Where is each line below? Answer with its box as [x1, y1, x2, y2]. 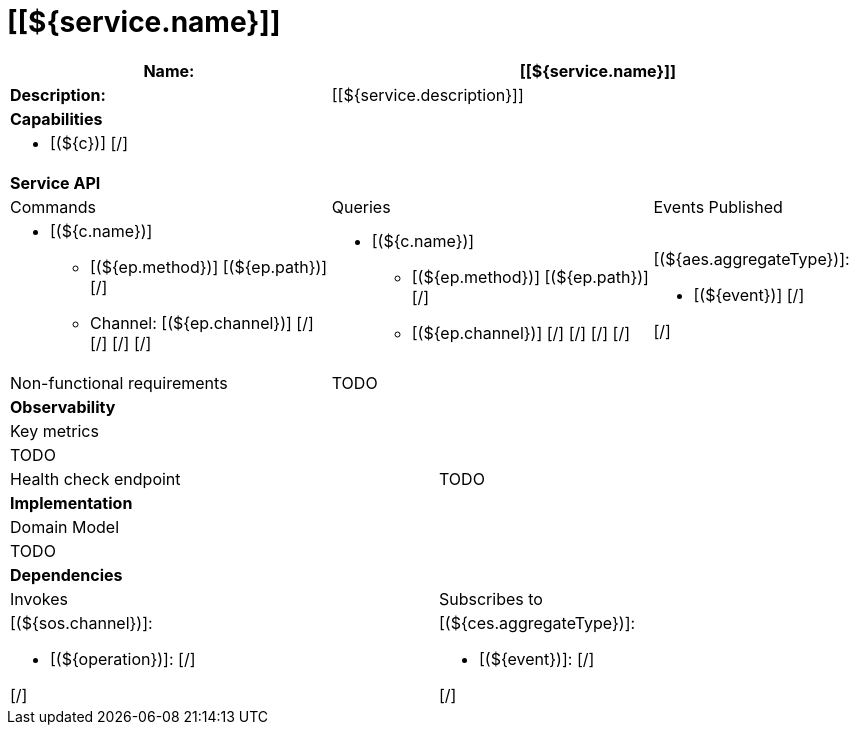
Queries [331, 196, 391, 217]
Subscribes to [439, 588, 543, 609]
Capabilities [10, 108, 103, 129]
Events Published [653, 196, 783, 217]
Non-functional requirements [10, 372, 228, 393]
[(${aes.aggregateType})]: [653, 248, 850, 269]
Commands [10, 196, 96, 217]
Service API [10, 172, 101, 193]
